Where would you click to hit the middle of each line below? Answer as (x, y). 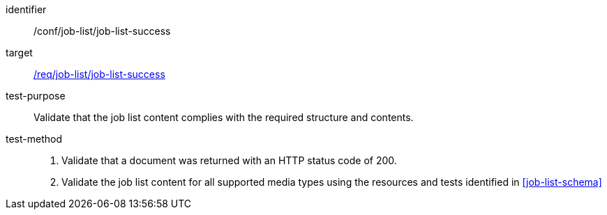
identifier (26, 9)
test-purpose (36, 96)
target (19, 53)
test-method (34, 139)
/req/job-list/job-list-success (99, 74)
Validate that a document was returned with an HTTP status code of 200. (229, 160)
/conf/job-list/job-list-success (102, 31)
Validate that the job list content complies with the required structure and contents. (224, 117)
